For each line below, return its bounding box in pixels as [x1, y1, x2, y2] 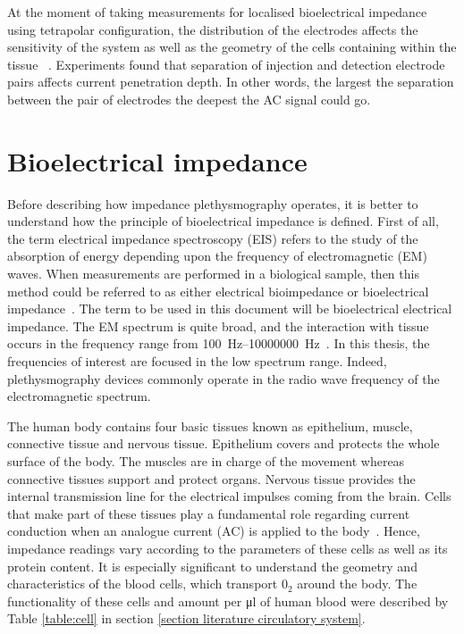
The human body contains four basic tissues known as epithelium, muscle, [7, 416, 413, 435]
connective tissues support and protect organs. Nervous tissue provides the [7, 469, 416, 488]
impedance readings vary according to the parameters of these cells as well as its [7, 538, 448, 557]
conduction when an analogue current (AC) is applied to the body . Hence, [7, 521, 420, 540]
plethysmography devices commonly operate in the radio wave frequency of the [7, 369, 440, 388]
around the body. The [297, 574, 418, 593]
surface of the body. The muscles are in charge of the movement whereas [7, 452, 405, 470]
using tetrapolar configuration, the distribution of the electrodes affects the [7, 20, 418, 38]
